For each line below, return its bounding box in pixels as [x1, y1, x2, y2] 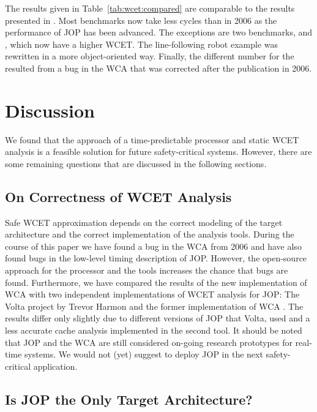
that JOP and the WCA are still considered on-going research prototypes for [5, 335, 293, 348]
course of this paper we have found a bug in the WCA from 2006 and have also [5, 239, 302, 252]
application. [33, 359, 78, 372]
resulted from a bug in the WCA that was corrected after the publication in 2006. [5, 61, 312, 74]
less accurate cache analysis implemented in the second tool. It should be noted [5, 324, 302, 337]
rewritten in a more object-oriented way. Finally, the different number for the [5, 50, 294, 62]
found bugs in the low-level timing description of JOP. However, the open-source [5, 252, 307, 264]
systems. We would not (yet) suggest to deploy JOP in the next [24, 348, 263, 361]
